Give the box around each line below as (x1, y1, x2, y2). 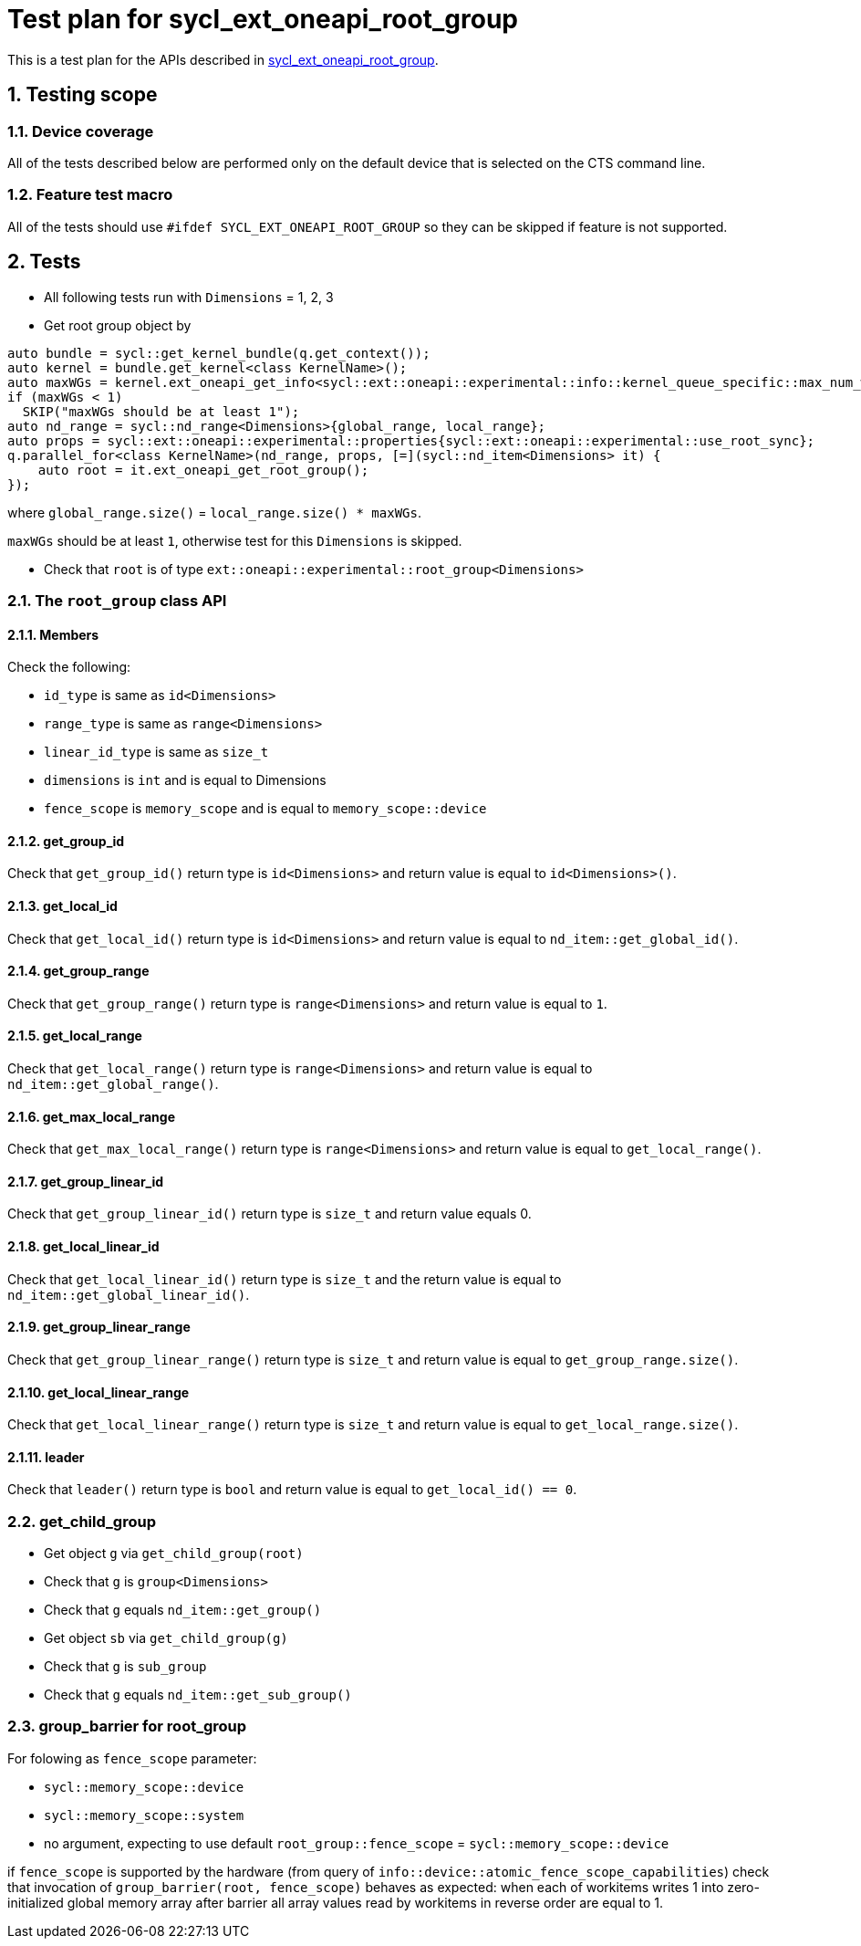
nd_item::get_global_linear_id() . (7, 1286, 250, 1303)
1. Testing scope (7, 83, 158, 107)
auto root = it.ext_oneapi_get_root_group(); (37, 462, 369, 477)
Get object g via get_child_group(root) (44, 1545, 304, 1562)
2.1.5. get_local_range (7, 1028, 142, 1044)
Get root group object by (44, 317, 192, 333)
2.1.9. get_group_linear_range (7, 1319, 191, 1335)
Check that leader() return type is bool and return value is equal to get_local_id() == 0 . (7, 1481, 577, 1498)
